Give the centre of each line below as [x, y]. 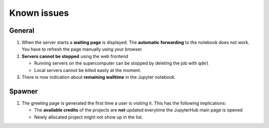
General [22, 31]
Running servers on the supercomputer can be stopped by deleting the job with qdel [122, 63]
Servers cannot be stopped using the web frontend [75, 56]
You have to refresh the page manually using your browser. [82, 49]
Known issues [39, 13]
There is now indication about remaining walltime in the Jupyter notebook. [99, 77]
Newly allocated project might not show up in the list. [88, 117]
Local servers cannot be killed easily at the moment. [88, 70]
